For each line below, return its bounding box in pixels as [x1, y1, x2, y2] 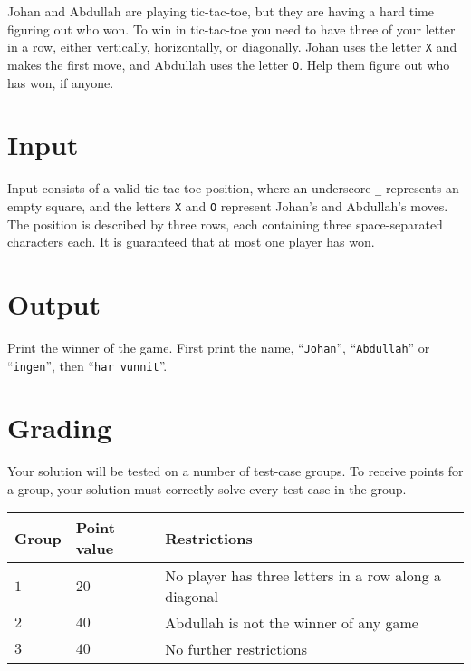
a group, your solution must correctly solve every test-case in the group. [7, 479, 407, 498]
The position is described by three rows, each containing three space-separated [7, 214, 443, 233]
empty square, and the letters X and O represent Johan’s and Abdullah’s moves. [7, 196, 448, 215]
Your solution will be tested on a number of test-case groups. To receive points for [7, 462, 464, 481]
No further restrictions [165, 638, 308, 660]
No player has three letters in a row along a [165, 565, 442, 587]
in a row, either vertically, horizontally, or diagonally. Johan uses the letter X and [7, 37, 457, 56]
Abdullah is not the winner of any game [165, 612, 418, 634]
